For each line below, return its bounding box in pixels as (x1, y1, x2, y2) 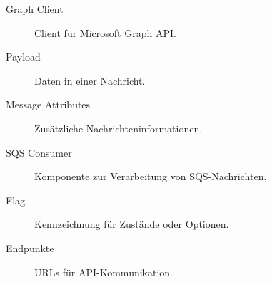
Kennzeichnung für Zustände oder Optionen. (34, 216, 229, 231)
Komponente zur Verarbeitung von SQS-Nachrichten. (34, 169, 267, 184)
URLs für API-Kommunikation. (34, 264, 173, 279)
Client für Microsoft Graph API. (34, 25, 176, 40)
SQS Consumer (6, 145, 72, 160)
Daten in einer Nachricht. (34, 73, 146, 88)
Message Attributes (6, 97, 91, 112)
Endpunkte (6, 240, 54, 255)
